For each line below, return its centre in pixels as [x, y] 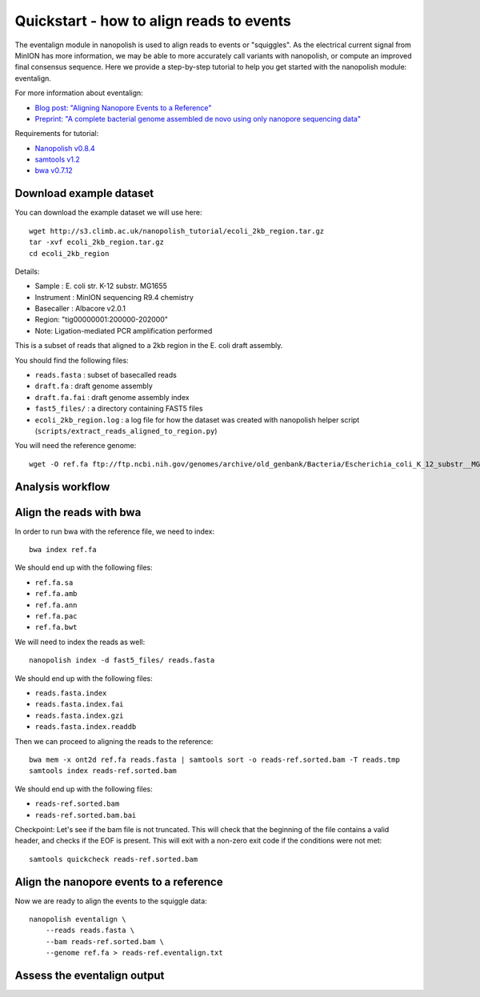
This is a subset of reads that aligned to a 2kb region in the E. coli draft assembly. [149, 346]
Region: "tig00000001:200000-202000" [101, 319]
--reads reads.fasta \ [90, 931]
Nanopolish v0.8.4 [65, 148]
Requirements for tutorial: [57, 134]
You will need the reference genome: [76, 446]
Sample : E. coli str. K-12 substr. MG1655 [101, 286]
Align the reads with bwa [78, 512]
